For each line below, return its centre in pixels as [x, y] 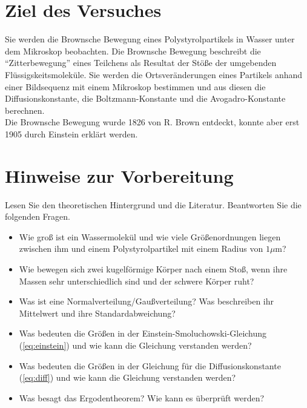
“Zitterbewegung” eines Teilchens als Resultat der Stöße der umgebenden [141, 63]
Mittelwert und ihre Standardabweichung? [97, 313]
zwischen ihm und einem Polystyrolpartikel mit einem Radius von [141, 248]
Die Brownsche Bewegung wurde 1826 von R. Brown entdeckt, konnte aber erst [152, 122]
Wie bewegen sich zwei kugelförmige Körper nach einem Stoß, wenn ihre [153, 268]
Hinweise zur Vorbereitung [119, 175]
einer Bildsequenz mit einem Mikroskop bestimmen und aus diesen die [135, 86]
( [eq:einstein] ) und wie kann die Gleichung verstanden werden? [135, 345]
